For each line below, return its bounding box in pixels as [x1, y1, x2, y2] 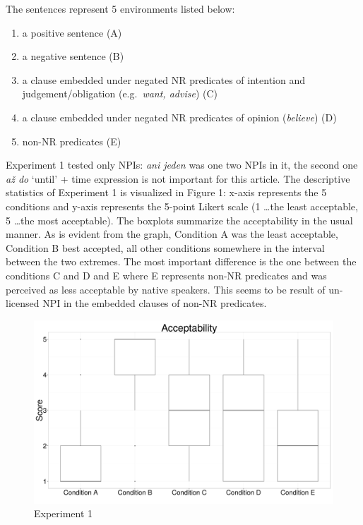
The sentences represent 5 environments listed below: [6, 1, 235, 16]
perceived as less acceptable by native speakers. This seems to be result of [6, 282, 326, 296]
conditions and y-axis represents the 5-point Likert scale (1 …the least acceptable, [6, 198, 358, 213]
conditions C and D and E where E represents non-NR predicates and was [6, 267, 327, 282]
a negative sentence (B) [22, 49, 124, 64]
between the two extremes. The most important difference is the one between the [6, 254, 357, 269]
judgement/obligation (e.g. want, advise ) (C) [22, 86, 218, 101]
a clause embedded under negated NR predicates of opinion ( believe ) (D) [22, 109, 337, 124]
